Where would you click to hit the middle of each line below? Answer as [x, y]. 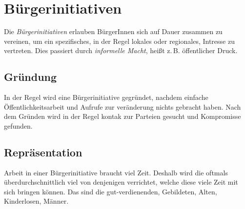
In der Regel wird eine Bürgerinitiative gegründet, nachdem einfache [106, 97]
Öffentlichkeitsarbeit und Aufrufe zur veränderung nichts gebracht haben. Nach [122, 106]
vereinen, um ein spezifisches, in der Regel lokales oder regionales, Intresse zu [119, 41]
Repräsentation [43, 152]
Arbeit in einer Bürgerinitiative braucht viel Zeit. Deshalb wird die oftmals [116, 172]
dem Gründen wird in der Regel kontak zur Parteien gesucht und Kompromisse [122, 116]
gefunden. [18, 125]
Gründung [31, 77]
